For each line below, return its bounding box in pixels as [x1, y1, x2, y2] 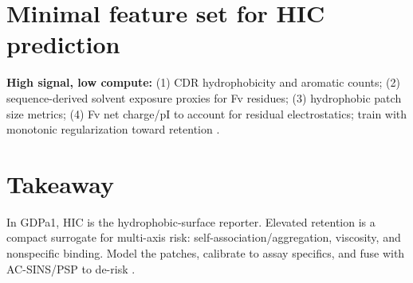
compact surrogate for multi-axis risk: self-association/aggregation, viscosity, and [6, 229, 401, 246]
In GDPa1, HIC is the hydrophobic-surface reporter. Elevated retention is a [6, 213, 376, 230]
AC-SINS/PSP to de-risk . [6, 260, 136, 277]
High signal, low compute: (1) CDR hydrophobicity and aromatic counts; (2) [6, 74, 400, 91]
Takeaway [6, 167, 115, 200]
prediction [6, 28, 120, 60]
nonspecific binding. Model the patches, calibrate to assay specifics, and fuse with [6, 245, 405, 261]
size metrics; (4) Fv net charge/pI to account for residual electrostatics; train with [6, 105, 407, 122]
